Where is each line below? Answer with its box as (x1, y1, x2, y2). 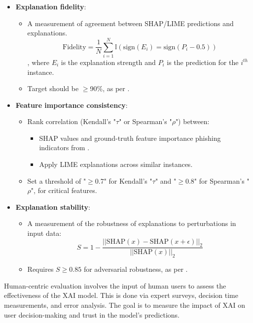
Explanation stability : (15, 201, 90, 212)
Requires (27, 264, 54, 274)
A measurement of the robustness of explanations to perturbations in (27, 218, 236, 228)
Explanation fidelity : (15, 1, 86, 11)
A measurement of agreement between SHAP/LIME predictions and (27, 18, 234, 28)
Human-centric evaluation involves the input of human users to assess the (4, 280, 226, 291)
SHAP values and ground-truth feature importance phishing (39, 132, 221, 143)
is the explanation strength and (61, 57, 156, 67)
